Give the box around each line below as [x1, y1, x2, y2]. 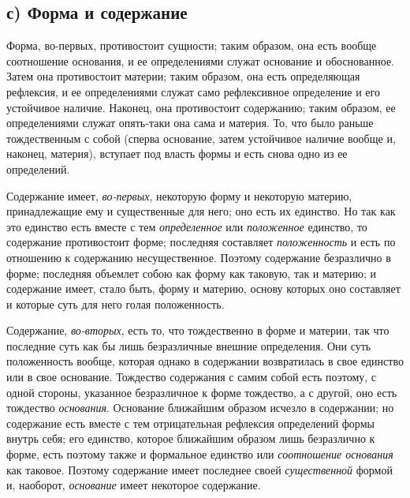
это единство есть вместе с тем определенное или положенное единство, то [6, 218, 367, 234]
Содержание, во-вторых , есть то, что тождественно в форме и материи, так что [6, 322, 389, 339]
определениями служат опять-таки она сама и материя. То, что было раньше [6, 114, 374, 131]
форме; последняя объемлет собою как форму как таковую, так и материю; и [6, 264, 376, 281]
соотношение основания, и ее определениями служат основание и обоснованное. [6, 52, 395, 69]
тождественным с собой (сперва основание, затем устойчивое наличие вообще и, [6, 129, 396, 146]
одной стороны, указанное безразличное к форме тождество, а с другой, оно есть [6, 384, 397, 400]
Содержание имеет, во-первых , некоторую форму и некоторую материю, [6, 187, 352, 204]
